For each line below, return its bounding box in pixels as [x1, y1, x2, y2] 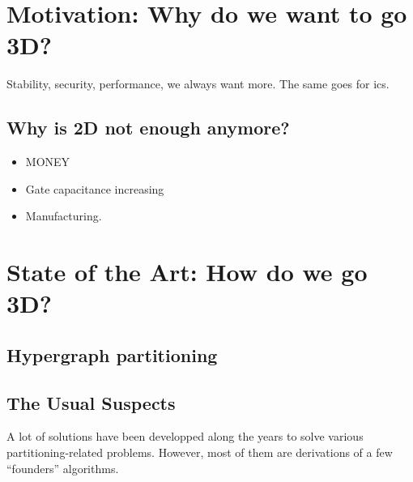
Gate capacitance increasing [25, 180, 164, 197]
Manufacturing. [25, 207, 102, 224]
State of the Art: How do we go [6, 255, 368, 288]
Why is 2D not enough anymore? [6, 115, 290, 140]
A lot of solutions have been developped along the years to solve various [6, 428, 364, 445]
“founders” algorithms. [6, 459, 119, 476]
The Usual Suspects [6, 390, 176, 415]
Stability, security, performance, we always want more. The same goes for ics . [6, 75, 390, 92]
